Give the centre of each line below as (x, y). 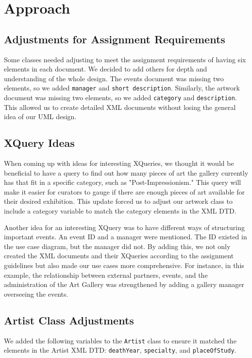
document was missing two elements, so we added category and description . (120, 98)
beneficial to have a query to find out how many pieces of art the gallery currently (126, 172)
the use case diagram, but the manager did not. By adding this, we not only (117, 246)
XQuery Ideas (39, 143)
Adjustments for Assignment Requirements (115, 39)
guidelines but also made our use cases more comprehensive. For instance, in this (124, 265)
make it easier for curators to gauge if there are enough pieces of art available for (124, 191)
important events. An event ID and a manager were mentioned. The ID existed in (126, 237)
